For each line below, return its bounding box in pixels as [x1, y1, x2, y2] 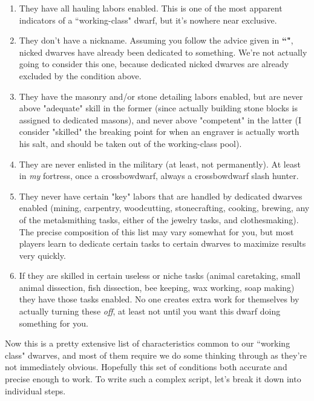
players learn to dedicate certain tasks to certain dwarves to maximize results [19, 237, 306, 250]
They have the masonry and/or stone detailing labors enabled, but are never [19, 90, 303, 102]
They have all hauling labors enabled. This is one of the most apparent [19, 2, 283, 14]
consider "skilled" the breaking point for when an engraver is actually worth [19, 125, 299, 138]
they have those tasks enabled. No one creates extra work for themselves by [19, 293, 299, 305]
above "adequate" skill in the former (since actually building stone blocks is [19, 102, 298, 114]
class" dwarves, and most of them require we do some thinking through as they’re [5, 348, 307, 361]
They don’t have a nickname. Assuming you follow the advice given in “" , [19, 34, 293, 47]
